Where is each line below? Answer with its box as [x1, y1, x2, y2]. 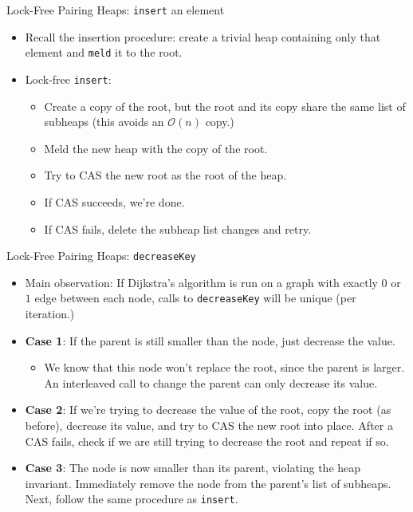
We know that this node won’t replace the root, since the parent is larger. [44, 359, 405, 376]
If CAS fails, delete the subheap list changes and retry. [44, 220, 312, 237]
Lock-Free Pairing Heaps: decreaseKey [6, 247, 196, 264]
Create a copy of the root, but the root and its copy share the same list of [44, 97, 406, 114]
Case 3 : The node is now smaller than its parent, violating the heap [25, 459, 361, 476]
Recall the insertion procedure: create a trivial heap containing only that [25, 28, 381, 45]
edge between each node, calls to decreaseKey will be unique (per [34, 289, 356, 306]
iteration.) [25, 305, 75, 322]
